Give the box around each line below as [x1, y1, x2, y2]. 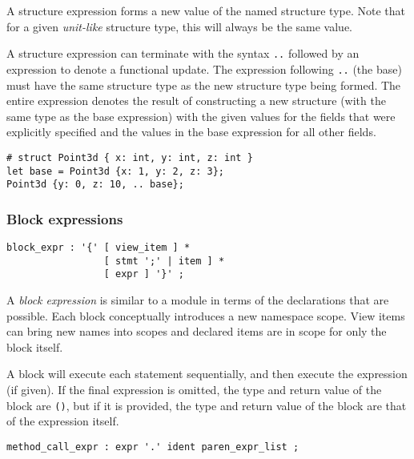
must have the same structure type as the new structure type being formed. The [6, 76, 401, 93]
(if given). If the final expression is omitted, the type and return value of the [6, 381, 382, 397]
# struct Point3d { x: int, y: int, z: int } [6, 151, 253, 163]
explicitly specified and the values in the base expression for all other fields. [6, 123, 376, 140]
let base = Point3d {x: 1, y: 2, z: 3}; [6, 165, 225, 177]
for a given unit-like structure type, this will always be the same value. [6, 18, 353, 34]
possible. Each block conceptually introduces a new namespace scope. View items [6, 307, 405, 324]
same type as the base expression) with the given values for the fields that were [6, 107, 396, 124]
